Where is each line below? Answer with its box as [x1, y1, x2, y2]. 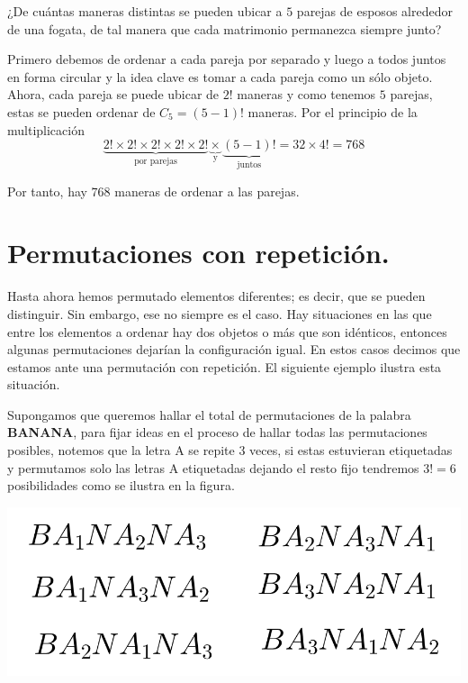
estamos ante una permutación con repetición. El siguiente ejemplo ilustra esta [7, 357, 442, 376]
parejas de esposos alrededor [296, 2, 453, 20]
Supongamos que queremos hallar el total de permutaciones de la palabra [7, 405, 411, 423]
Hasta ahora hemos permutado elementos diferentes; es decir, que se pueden [7, 287, 426, 305]
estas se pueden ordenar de [7, 102, 156, 121]
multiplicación [7, 120, 85, 139]
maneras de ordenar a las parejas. [114, 181, 300, 200]
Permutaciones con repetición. [7, 234, 390, 271]
